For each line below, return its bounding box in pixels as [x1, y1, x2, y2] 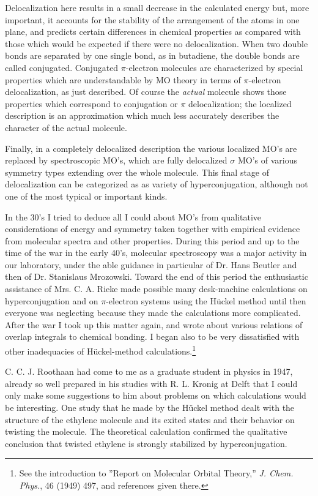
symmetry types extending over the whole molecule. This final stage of [5, 165, 270, 178]
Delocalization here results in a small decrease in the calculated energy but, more [5, 1, 309, 13]
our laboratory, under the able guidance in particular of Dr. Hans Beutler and [5, 258, 297, 271]
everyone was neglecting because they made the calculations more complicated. [5, 306, 301, 319]
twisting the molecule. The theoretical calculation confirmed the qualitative [5, 425, 287, 438]
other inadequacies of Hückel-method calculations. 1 [5, 343, 196, 357]
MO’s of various [237, 154, 297, 167]
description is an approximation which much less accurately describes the [5, 109, 279, 122]
